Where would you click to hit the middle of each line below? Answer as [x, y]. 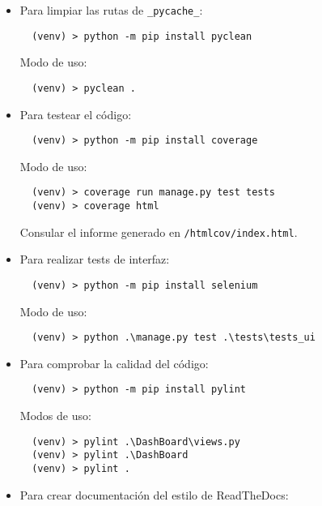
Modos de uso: [55, 416]
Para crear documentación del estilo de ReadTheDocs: [154, 494]
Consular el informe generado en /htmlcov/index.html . [159, 232]
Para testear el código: [76, 114]
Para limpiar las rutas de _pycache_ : [111, 10]
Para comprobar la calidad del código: [114, 363]
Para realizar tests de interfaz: [95, 259]
